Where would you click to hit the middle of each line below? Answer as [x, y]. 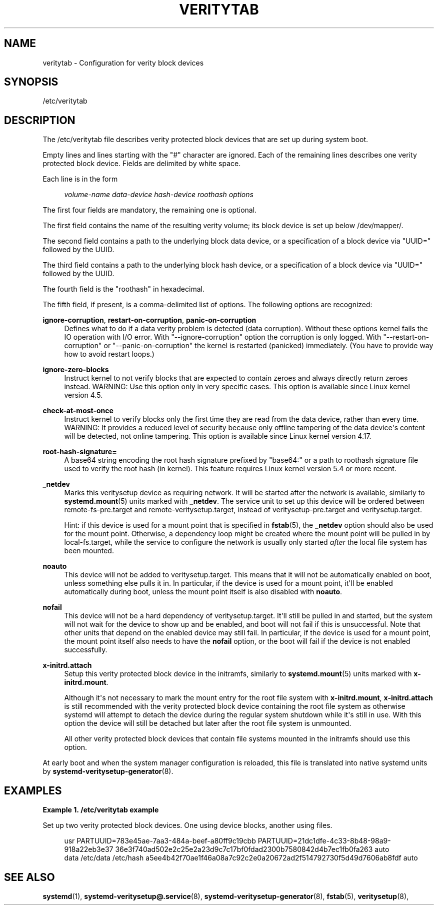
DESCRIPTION [40, 120]
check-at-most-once [78, 411]
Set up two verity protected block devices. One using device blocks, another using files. [187, 825]
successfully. [86, 650]
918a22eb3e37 [89, 849]
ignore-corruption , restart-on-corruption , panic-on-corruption [149, 320]
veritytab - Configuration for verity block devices [123, 63]
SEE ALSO [29, 877]
